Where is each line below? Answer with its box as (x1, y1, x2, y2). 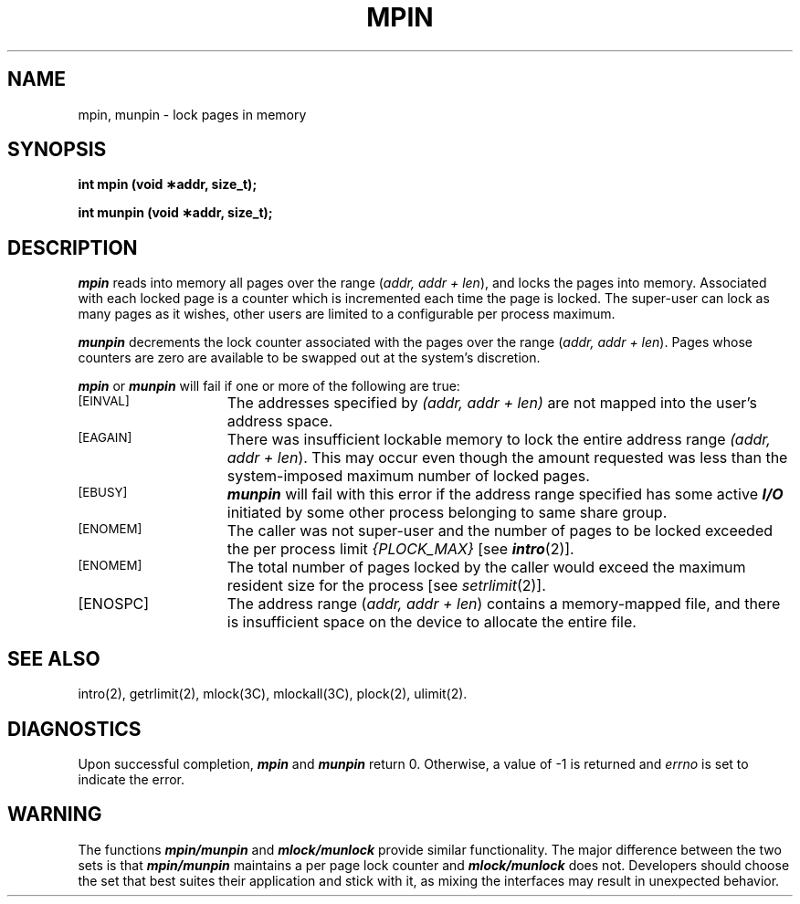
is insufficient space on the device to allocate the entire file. (226, 613, 637, 632)
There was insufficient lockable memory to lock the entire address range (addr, (226, 430, 771, 449)
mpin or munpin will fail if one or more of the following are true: (78, 378, 460, 394)
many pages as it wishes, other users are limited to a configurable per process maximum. (78, 306, 616, 322)
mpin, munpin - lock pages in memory (78, 106, 307, 122)
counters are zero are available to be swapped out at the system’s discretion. (78, 350, 541, 366)
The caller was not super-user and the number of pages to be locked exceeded (226, 521, 774, 541)
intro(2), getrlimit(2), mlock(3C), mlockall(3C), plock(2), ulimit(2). (78, 686, 468, 702)
